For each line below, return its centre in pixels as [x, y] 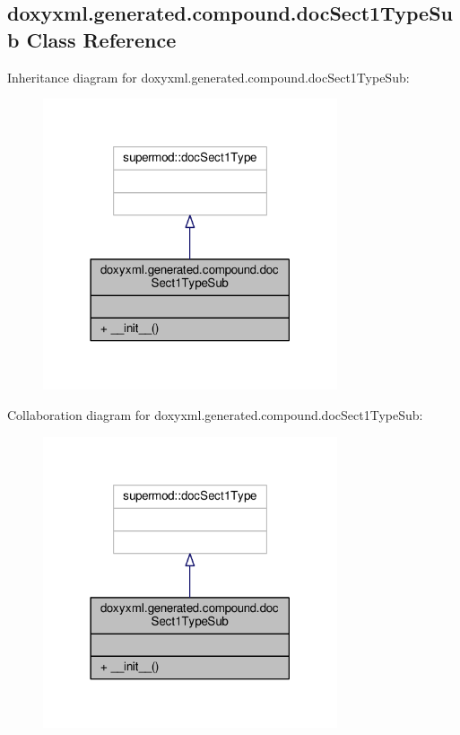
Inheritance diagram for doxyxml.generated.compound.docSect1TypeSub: [208, 77]
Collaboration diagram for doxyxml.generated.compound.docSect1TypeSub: [215, 414]
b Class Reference [92, 39]
